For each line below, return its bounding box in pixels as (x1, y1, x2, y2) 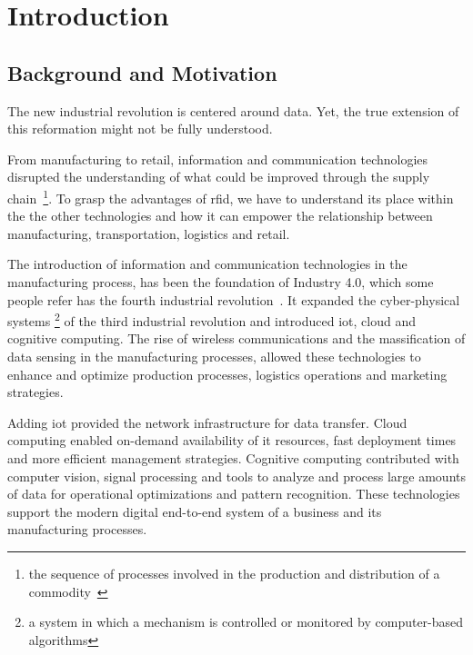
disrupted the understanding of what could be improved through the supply (7, 167, 430, 186)
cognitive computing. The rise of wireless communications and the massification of (7, 329, 466, 348)
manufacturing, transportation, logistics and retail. (7, 223, 290, 243)
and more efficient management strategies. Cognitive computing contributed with (7, 448, 459, 467)
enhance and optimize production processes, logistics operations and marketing (7, 364, 448, 383)
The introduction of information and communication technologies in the (7, 254, 408, 273)
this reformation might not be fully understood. (7, 119, 273, 138)
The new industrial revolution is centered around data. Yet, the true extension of (7, 101, 459, 120)
